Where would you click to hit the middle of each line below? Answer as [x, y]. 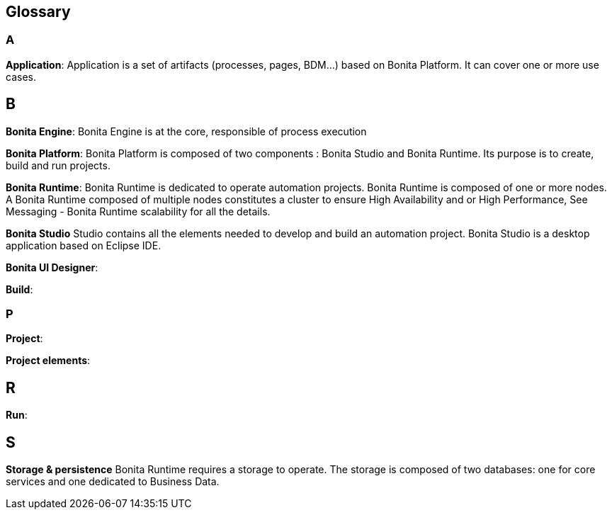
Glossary [38, 12]
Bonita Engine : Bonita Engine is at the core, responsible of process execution [186, 131]
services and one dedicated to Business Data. [113, 482]
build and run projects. [58, 165]
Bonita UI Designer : [52, 267]
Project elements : [48, 361]
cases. [21, 77]
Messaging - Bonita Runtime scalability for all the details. [138, 211]
